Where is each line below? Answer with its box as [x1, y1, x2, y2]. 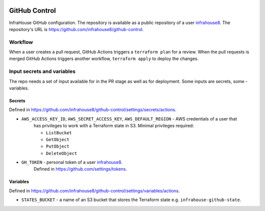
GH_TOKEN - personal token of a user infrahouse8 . [21, 159, 123, 165]
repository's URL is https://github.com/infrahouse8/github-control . [9, 26, 144, 32]
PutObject [46, 144, 70, 150]
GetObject [46, 137, 70, 142]
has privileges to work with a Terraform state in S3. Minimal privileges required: [33, 123, 194, 129]
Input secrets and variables [9, 68, 76, 75]
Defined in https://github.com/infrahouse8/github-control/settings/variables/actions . [9, 187, 180, 194]
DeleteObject [46, 151, 78, 156]
